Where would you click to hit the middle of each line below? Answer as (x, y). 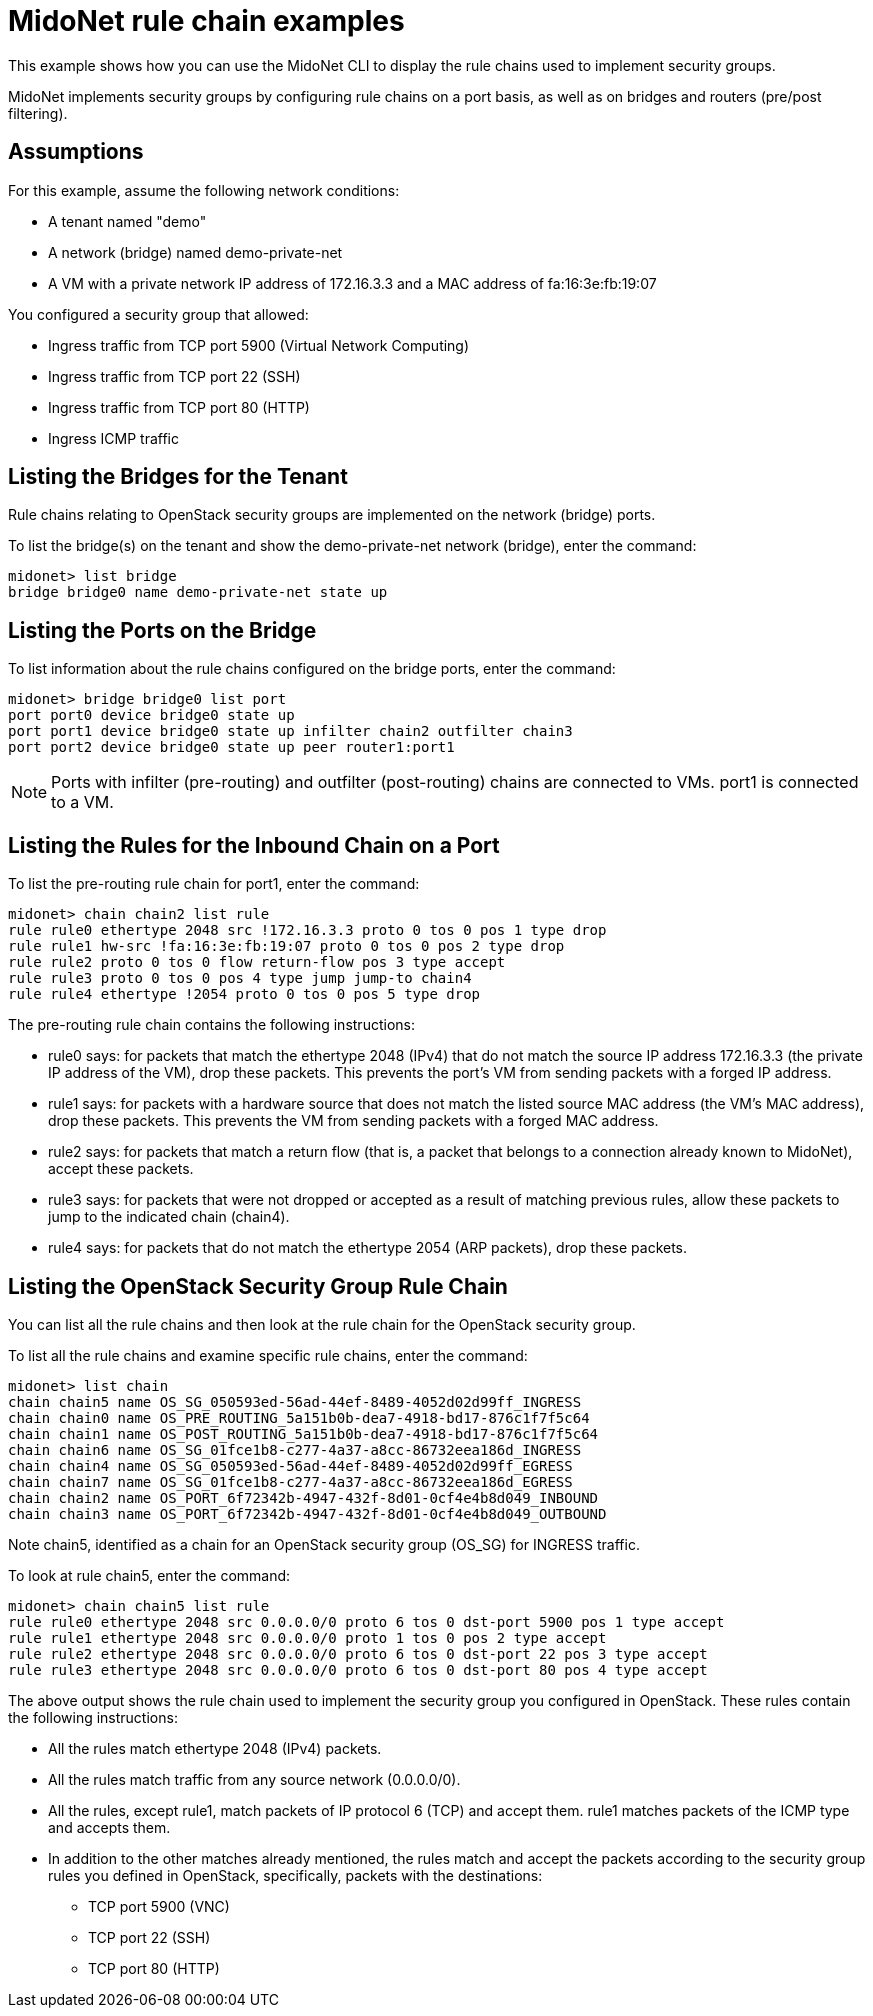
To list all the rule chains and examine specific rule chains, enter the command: (268, 1355)
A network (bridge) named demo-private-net (195, 252)
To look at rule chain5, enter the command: (149, 1575)
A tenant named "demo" (127, 221)
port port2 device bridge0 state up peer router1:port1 (231, 747)
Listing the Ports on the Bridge (162, 630)
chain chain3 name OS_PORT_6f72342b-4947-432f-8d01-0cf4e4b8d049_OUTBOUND (307, 1513)
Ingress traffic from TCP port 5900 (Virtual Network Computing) (259, 345)
